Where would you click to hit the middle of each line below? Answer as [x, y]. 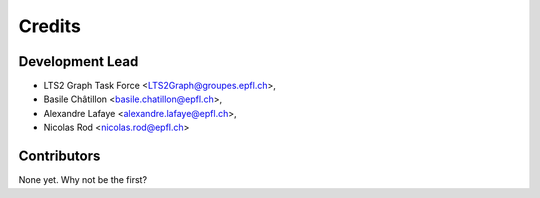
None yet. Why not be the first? [83, 180]
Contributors [59, 156]
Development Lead [78, 61]
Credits [50, 26]
